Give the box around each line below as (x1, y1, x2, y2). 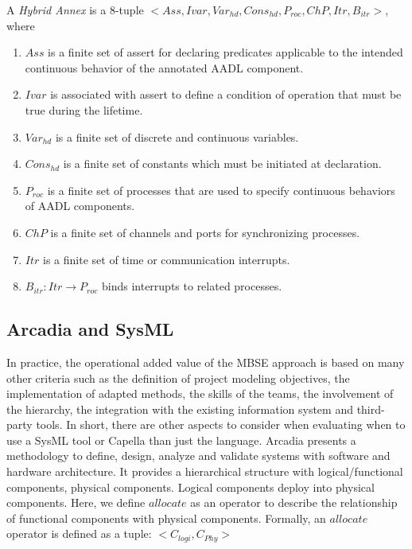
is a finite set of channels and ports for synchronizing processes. (50, 224, 360, 240)
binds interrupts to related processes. (101, 278, 282, 294)
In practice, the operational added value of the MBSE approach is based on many (6, 353, 405, 370)
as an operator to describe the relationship (190, 494, 398, 511)
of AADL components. (25, 197, 135, 214)
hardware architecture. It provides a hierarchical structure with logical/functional (6, 463, 403, 480)
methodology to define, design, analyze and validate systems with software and (6, 447, 391, 464)
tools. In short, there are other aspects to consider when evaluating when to (36, 416, 406, 433)
